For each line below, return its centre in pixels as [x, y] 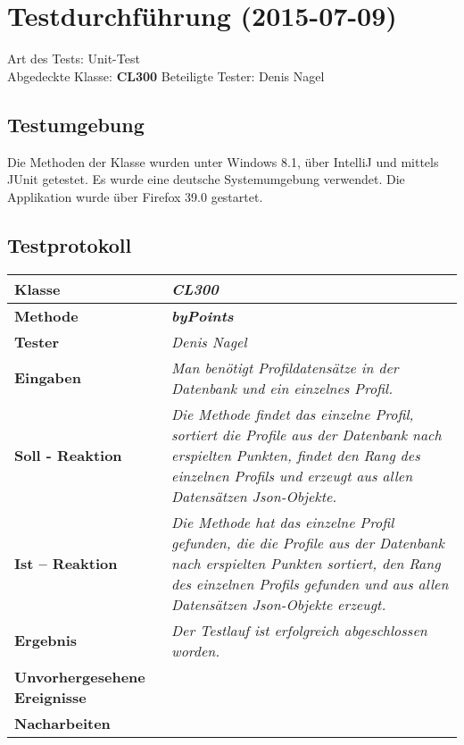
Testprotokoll [70, 244]
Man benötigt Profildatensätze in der [285, 367]
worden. [196, 650]
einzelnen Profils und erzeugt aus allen [292, 475]
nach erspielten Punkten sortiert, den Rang [306, 563]
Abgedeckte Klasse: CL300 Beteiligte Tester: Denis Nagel [166, 75]
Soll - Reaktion [68, 455]
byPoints [203, 315]
